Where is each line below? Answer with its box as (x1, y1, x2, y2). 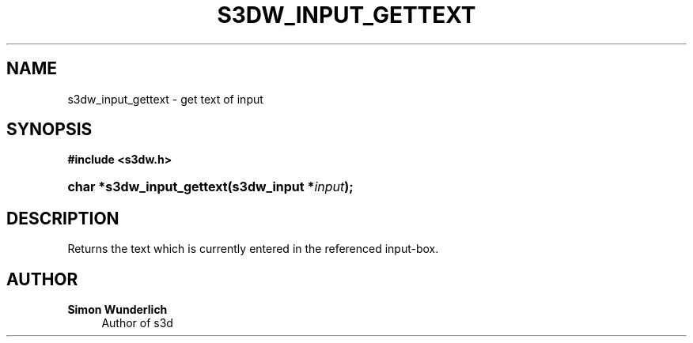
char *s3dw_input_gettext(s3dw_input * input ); (67, 179, 354, 195)
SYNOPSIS (6, 119, 93, 140)
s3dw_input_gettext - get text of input (67, 92, 263, 106)
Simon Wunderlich (67, 303, 168, 317)
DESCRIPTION (6, 208, 119, 228)
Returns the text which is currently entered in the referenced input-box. (67, 242, 439, 256)
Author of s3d (101, 316, 173, 330)
